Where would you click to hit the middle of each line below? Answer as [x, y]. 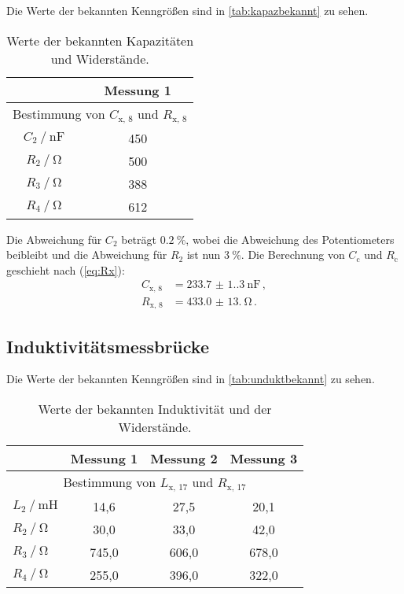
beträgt [139, 239]
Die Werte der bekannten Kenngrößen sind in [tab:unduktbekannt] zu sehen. [191, 379]
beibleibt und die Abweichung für [87, 255]
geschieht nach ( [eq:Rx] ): [66, 269]
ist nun [204, 255]
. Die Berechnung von [293, 255]
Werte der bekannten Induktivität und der [155, 409]
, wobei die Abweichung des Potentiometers [290, 239]
